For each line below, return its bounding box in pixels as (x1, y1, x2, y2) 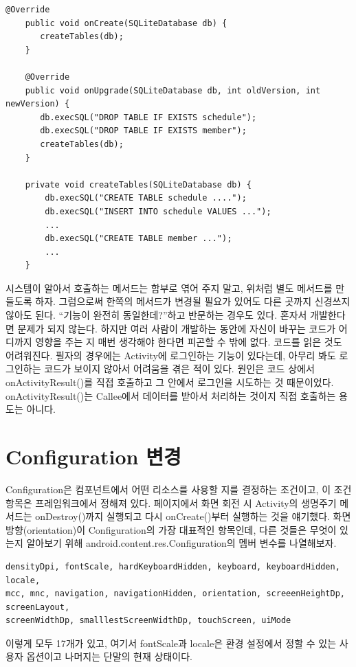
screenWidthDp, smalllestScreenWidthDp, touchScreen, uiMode (5, 615, 291, 626)
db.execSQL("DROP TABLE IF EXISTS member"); (40, 126, 247, 136)
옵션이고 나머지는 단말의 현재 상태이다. (26, 649, 192, 664)
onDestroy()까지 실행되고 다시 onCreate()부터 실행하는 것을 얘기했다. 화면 (35, 509, 351, 523)
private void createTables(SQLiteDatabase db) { (25, 179, 252, 190)
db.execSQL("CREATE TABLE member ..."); (45, 234, 232, 244)
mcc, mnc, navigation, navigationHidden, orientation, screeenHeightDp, (5, 589, 345, 599)
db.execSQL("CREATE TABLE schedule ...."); (45, 193, 247, 203)
